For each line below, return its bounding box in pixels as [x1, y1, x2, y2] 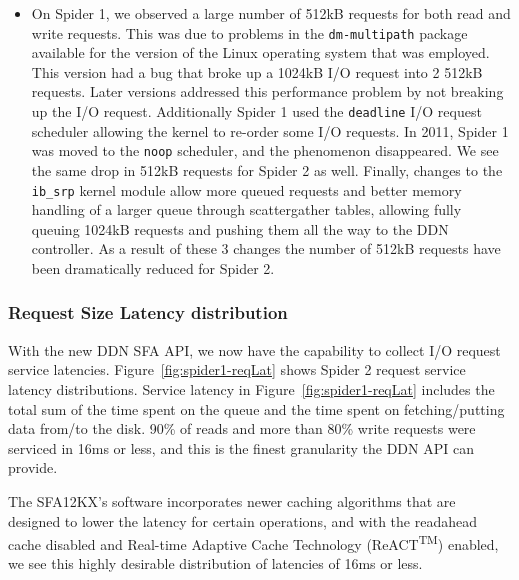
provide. [8, 457, 58, 478]
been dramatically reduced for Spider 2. [31, 257, 275, 278]
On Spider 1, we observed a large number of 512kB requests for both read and [31, 3, 511, 23]
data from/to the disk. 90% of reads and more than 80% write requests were [8, 418, 476, 439]
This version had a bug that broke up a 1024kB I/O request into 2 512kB [31, 61, 483, 82]
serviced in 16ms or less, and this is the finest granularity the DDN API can [8, 437, 474, 458]
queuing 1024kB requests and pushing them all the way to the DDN [31, 218, 449, 239]
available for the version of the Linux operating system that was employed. [31, 42, 490, 63]
